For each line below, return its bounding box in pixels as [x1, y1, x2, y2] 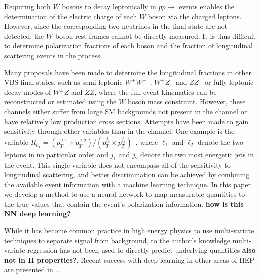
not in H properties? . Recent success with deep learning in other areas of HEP [4, 254, 254, 265]
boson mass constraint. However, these [127, 96, 246, 107]
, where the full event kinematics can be [94, 86, 217, 97]
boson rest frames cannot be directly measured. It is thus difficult [55, 30, 256, 41]
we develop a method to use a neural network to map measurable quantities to [4, 189, 245, 199]
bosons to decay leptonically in [62, 1, 156, 11]
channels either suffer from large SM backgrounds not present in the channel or [4, 106, 247, 116]
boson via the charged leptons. [148, 11, 242, 21]
